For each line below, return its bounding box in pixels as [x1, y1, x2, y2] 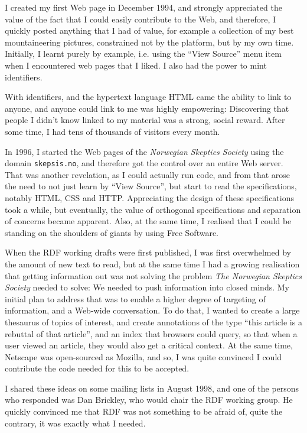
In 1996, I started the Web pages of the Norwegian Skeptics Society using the [5, 145, 284, 157]
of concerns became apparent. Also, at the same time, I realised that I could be [5, 215, 292, 227]
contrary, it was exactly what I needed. [5, 416, 146, 429]
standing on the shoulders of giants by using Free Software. [5, 226, 218, 238]
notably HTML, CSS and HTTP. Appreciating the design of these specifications [5, 191, 294, 203]
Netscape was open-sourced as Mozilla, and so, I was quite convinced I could [5, 350, 282, 363]
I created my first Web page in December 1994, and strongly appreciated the [5, 1, 282, 13]
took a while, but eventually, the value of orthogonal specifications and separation [5, 203, 301, 215]
